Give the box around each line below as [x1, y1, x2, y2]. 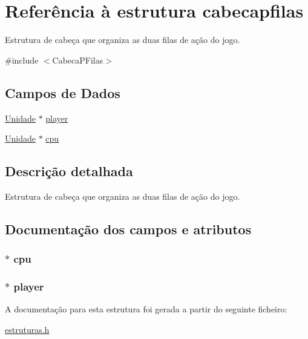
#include [5, 53, 39, 66]
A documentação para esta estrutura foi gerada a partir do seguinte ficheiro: [5, 303, 287, 315]
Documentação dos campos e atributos [5, 219, 252, 238]
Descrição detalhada [5, 162, 133, 180]
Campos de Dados [5, 83, 120, 102]
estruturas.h [5, 323, 50, 335]
